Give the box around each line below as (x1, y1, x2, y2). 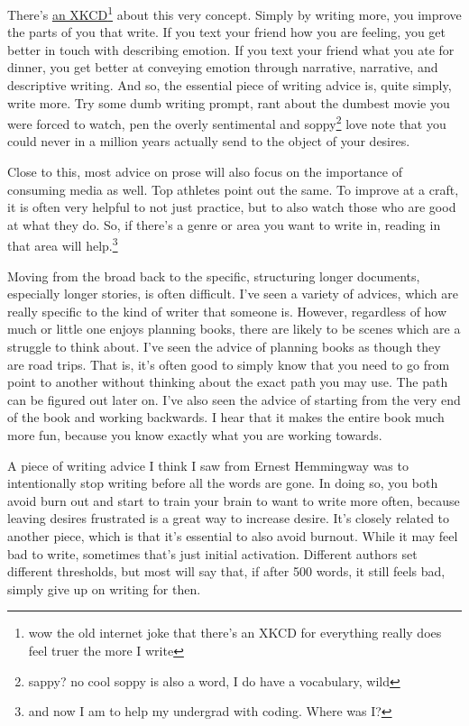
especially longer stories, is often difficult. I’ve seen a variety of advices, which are (7, 284, 458, 303)
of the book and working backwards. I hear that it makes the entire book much (7, 408, 445, 427)
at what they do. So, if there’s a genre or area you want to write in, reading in (7, 215, 441, 234)
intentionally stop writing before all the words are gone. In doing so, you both (7, 473, 438, 492)
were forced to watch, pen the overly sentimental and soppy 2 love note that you (7, 112, 446, 133)
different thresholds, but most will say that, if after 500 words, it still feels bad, (7, 562, 446, 581)
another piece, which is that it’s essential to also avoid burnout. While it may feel (7, 527, 458, 545)
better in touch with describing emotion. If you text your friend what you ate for (7, 40, 455, 59)
